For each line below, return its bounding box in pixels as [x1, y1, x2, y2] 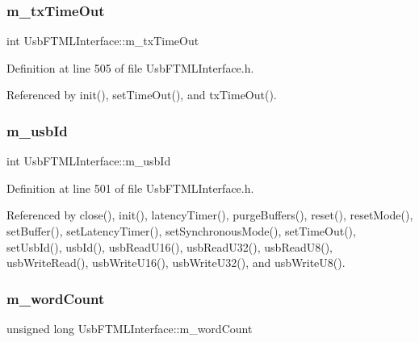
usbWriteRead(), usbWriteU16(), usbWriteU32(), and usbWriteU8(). [6, 254, 346, 271]
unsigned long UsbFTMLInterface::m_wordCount [6, 320, 253, 336]
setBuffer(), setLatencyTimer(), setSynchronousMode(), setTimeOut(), [6, 223, 356, 239]
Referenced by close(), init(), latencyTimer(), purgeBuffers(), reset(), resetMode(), [6, 206, 413, 223]
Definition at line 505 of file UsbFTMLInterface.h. [6, 59, 254, 76]
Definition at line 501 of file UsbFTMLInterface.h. [6, 179, 254, 196]
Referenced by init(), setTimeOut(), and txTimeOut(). [6, 86, 277, 103]
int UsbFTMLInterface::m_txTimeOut [6, 32, 199, 49]
